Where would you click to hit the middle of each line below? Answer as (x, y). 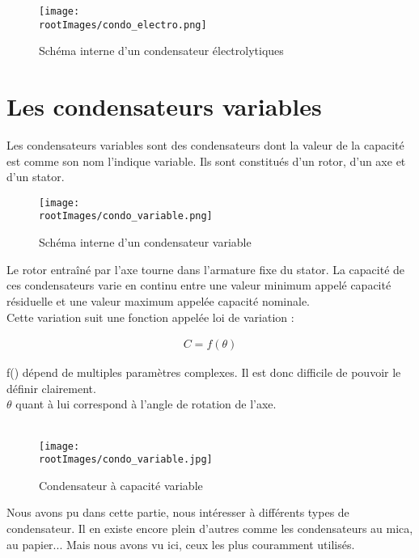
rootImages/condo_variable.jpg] (126, 460)
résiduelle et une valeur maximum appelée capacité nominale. (159, 300)
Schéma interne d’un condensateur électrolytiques (161, 51)
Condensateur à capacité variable (121, 485)
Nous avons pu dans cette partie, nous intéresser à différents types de (178, 512)
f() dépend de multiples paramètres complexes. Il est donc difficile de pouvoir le (204, 372)
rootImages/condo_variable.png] (126, 216)
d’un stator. (36, 177)
